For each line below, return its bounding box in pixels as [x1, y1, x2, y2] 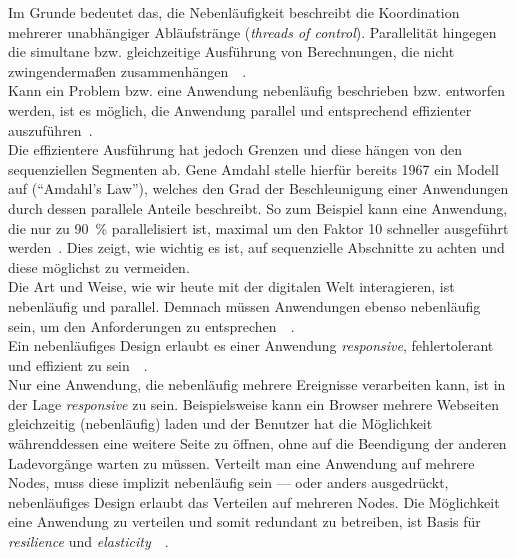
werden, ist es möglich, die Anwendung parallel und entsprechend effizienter [8, 99, 472, 120]
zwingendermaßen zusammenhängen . [8, 60, 247, 81]
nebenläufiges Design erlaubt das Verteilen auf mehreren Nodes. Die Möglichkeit [8, 491, 500, 512]
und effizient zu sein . [8, 354, 148, 375]
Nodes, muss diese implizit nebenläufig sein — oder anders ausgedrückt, [8, 472, 449, 493]
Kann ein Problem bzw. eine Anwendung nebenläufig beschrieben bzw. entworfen [8, 80, 506, 101]
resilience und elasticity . [8, 531, 169, 552]
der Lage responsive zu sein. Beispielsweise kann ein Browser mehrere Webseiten [8, 393, 500, 414]
